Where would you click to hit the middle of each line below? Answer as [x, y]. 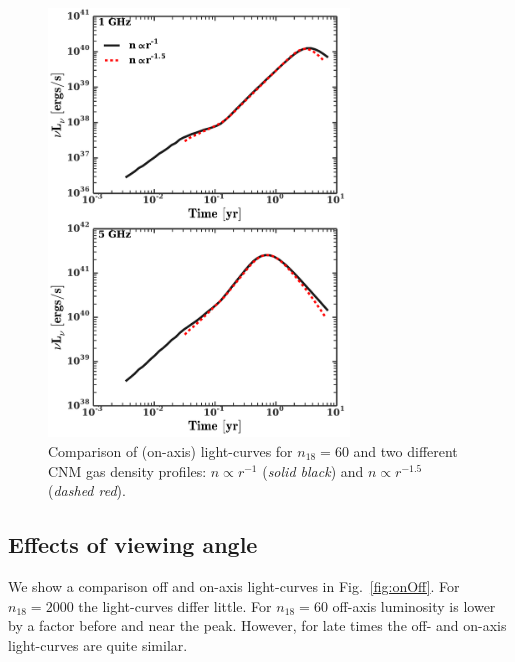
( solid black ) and [313, 470]
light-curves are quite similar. [98, 644]
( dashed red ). [87, 490]
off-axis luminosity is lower [414, 605]
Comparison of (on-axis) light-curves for [170, 451]
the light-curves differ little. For [175, 605]
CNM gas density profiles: [127, 470]
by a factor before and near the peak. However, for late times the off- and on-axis [257, 625]
